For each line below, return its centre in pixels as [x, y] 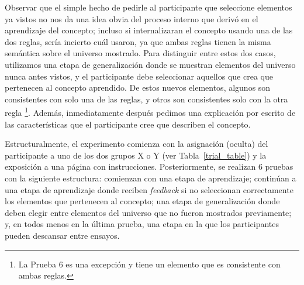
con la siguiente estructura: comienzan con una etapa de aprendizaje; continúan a [151, 178]
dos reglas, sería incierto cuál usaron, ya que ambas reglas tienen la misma [138, 41]
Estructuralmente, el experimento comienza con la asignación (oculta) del [137, 144]
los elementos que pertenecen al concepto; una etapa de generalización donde [142, 201]
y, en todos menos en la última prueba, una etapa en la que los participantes [142, 224]
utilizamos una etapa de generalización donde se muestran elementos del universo [150, 64]
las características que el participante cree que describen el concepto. [128, 124]
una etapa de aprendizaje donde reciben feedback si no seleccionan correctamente [149, 189]
